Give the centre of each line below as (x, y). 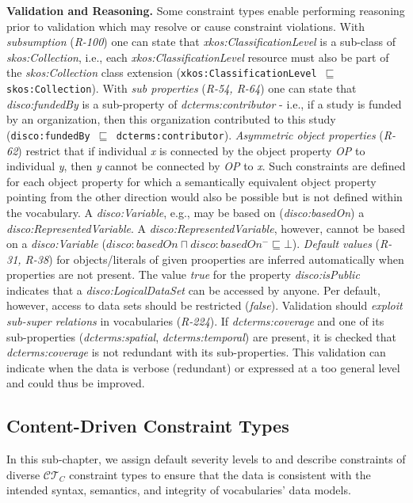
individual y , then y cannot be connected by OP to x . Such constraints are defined (206, 166)
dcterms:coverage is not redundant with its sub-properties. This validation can (196, 352)
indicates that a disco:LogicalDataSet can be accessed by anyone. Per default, (193, 290)
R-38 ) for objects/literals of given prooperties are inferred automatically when (214, 259)
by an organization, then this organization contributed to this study (171, 119)
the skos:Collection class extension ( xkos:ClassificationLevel (162, 72)
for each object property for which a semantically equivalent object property (191, 181)
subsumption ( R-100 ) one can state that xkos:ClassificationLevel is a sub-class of (201, 42)
